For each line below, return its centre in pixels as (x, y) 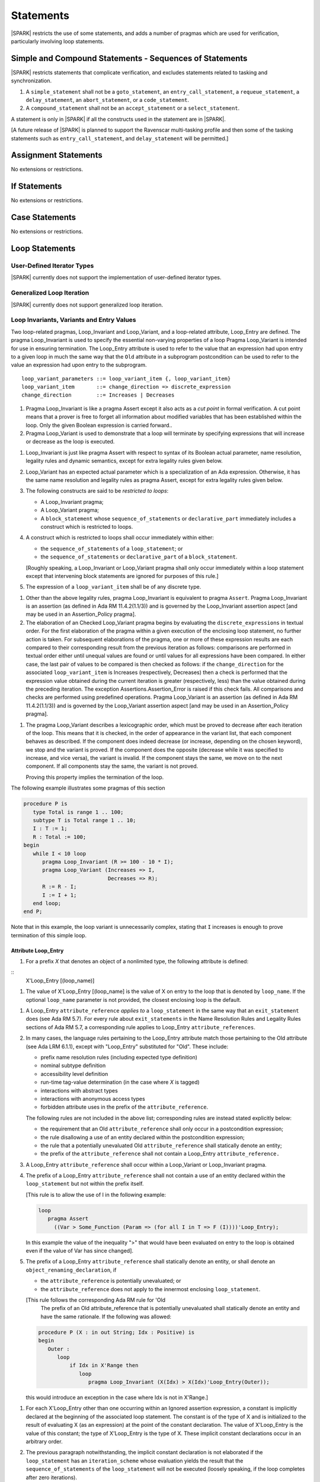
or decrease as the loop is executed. (70, 442)
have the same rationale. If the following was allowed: (106, 1317)
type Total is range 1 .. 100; (78, 812)
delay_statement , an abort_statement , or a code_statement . (108, 100)
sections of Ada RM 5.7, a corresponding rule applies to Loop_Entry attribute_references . (141, 1027)
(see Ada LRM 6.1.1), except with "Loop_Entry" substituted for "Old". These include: (127, 1046)
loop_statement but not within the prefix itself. (85, 1184)
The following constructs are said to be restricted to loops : (97, 491)
